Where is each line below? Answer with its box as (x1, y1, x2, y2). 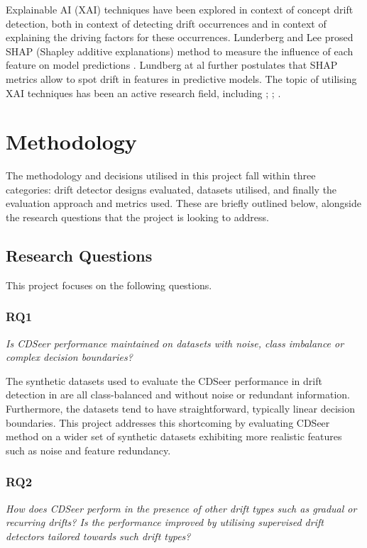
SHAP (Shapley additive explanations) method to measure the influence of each (6, 43, 354, 58)
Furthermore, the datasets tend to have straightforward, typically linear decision (6, 401, 355, 416)
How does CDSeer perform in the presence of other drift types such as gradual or (6, 501, 357, 515)
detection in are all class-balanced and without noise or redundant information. (6, 387, 350, 402)
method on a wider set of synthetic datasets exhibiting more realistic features (6, 429, 342, 444)
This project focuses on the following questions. (6, 277, 212, 292)
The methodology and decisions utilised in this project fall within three (6, 168, 316, 183)
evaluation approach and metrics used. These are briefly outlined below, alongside (6, 196, 361, 211)
